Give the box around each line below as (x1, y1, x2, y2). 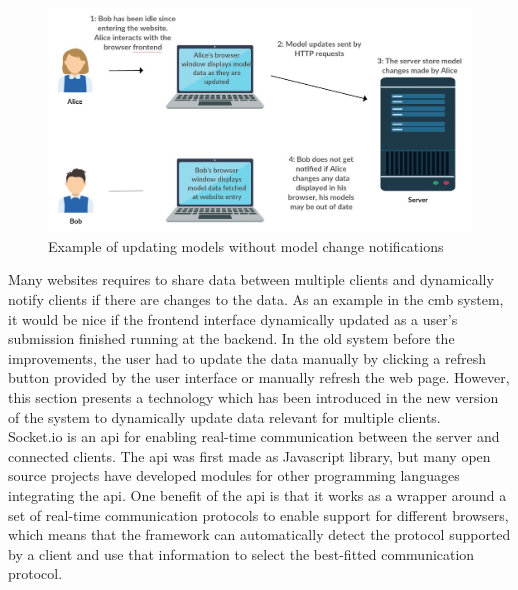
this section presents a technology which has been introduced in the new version (8, 386, 499, 407)
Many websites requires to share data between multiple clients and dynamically (8, 269, 494, 290)
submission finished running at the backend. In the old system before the (8, 328, 455, 349)
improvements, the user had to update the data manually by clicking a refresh (8, 347, 486, 368)
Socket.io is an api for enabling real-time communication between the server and (8, 426, 500, 447)
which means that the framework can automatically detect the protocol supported (8, 524, 511, 545)
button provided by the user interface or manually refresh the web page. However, (8, 367, 510, 388)
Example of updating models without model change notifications (48, 235, 444, 256)
